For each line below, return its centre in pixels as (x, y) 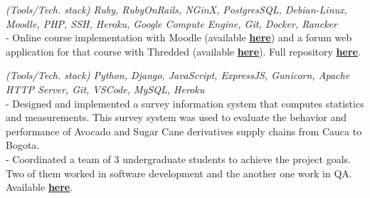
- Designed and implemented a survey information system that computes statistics (185, 103)
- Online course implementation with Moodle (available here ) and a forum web (179, 37)
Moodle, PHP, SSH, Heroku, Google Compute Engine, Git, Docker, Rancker (171, 23)
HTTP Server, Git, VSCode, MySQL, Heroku (105, 89)
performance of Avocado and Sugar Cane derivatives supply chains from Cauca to (184, 131)
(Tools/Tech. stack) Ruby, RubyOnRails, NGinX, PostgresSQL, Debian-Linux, (176, 9)
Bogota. (23, 145)
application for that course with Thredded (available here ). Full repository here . (183, 51)
